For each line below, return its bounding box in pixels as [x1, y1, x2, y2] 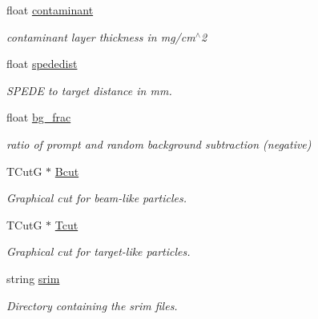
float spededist [6, 55, 78, 72]
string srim [6, 269, 60, 286]
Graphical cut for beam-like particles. [6, 189, 187, 206]
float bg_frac [6, 109, 71, 126]
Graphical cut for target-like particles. [6, 243, 191, 260]
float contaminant [6, 2, 94, 18]
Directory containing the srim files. [6, 297, 178, 313]
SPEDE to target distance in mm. [6, 82, 172, 98]
